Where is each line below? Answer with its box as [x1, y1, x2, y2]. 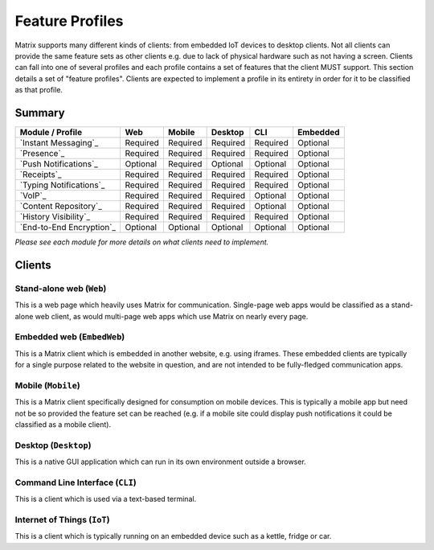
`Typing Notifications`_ [19, 179, 105, 191]
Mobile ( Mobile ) [14, 380, 80, 391]
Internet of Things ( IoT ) [14, 515, 110, 526]
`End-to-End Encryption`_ [19, 222, 117, 233]
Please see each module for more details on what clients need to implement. [14, 237, 269, 247]
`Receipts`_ [19, 169, 62, 180]
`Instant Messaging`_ [19, 137, 99, 149]
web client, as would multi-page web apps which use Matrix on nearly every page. [35, 311, 309, 321]
